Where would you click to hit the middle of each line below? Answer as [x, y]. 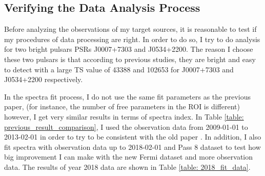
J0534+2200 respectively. [44, 79]
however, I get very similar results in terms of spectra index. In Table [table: [124, 116]
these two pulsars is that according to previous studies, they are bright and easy [130, 59]
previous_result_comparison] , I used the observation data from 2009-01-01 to [126, 126]
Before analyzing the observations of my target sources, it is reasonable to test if [130, 29]
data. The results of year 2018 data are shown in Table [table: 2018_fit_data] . [127, 167]
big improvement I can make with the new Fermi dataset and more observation [129, 157]
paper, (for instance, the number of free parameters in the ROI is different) [122, 106]
